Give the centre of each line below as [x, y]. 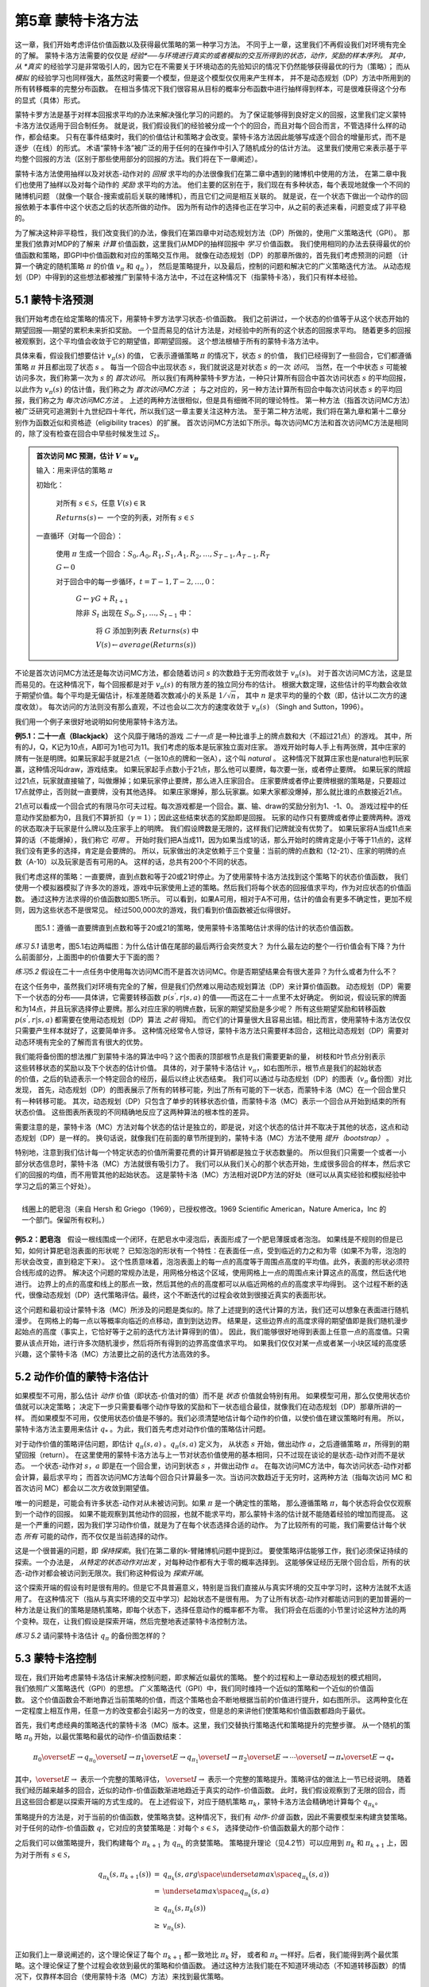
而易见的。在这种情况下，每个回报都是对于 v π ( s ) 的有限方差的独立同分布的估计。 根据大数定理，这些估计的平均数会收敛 [211, 685]
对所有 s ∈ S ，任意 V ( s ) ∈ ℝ [101, 503]
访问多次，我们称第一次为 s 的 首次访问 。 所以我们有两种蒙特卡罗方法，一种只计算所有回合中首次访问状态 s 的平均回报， [213, 378]
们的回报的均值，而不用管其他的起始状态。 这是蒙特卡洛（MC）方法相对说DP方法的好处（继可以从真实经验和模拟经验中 [211, 1175]
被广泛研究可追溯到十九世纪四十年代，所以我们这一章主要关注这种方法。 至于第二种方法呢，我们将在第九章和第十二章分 [211, 411]
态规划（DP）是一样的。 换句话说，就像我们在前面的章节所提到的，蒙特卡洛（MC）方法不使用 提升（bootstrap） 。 [204, 1137]
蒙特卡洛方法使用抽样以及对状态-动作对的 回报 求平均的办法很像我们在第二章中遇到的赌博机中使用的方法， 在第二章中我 [211, 173]
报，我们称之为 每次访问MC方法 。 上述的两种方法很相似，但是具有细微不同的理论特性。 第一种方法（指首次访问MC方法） [213, 400]
